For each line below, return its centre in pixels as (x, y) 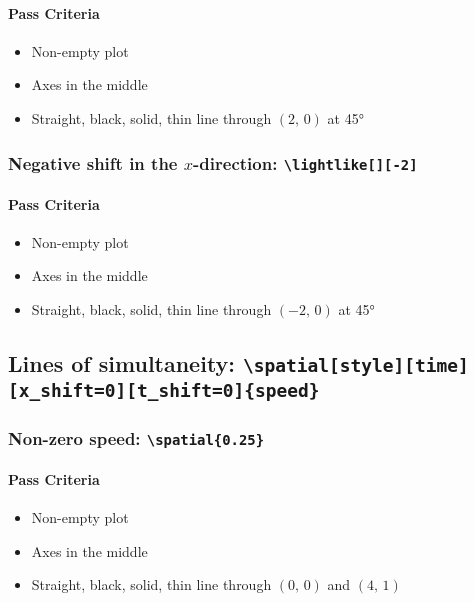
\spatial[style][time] (356, 365)
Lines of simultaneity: (122, 362)
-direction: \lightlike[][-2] (305, 162)
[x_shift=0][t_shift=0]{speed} (164, 390)
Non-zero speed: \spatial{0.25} (136, 437)
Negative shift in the (93, 162)
